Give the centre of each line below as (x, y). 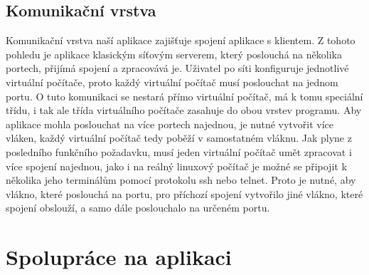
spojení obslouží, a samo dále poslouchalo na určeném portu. (138, 208)
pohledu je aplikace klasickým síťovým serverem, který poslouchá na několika (174, 54)
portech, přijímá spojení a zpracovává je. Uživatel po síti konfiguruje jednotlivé (177, 68)
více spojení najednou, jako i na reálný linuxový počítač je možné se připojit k (176, 166)
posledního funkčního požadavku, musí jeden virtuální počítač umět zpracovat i (179, 151)
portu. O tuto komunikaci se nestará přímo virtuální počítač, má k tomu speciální (184, 96)
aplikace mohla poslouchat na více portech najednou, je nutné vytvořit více (170, 124)
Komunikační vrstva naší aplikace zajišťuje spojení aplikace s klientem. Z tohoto (181, 40)
